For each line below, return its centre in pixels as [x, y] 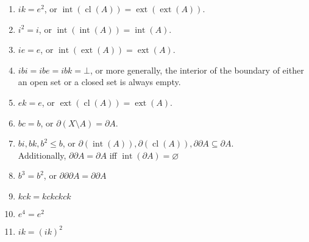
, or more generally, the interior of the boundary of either [197, 70]
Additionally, [42, 155]
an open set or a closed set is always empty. [99, 82]
